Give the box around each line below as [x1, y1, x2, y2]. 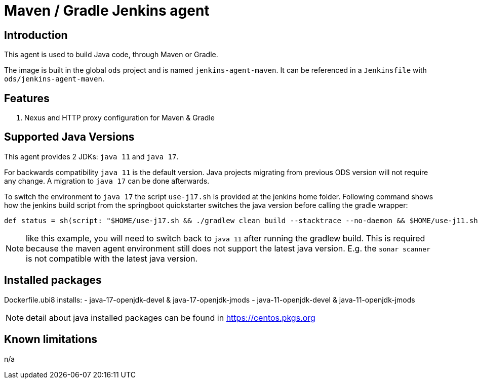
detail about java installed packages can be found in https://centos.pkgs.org [26, 312, 315, 323]
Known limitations [4, 333, 97, 346]
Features [4, 92, 50, 105]
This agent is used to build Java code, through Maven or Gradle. [4, 50, 218, 59]
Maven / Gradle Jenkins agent [4, 2, 210, 19]
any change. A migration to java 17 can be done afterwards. [4, 176, 210, 185]
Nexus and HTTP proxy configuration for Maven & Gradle [24, 113, 215, 122]
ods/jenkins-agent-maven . [4, 74, 104, 83]
